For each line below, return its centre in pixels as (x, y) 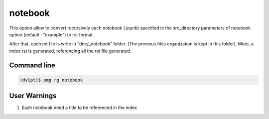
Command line (32, 65)
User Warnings (33, 96)
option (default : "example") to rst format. (52, 34)
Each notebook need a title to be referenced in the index (79, 108)
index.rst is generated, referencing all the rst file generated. (70, 51)
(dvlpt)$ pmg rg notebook (51, 80)
